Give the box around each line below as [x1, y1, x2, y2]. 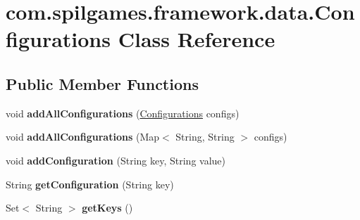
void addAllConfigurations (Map [6, 129, 160, 144]
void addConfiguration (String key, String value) [6, 153, 225, 167]
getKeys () [82, 200, 133, 215]
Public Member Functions [6, 72, 199, 94]
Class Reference [118, 25, 275, 53]
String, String [175, 129, 235, 144]
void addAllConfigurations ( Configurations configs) [6, 105, 240, 120]
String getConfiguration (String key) [6, 176, 174, 191]
